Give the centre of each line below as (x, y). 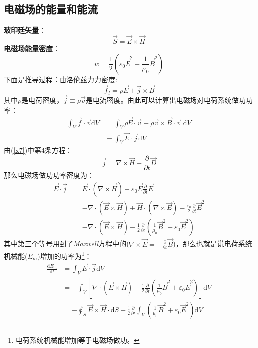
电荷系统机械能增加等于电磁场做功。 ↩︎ (78, 340)
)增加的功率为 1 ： (64, 255)
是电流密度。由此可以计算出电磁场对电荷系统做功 (165, 100)
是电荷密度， (42, 100)
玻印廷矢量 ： (25, 30)
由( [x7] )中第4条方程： (38, 150)
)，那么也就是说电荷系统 (212, 244)
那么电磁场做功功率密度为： (49, 175)
